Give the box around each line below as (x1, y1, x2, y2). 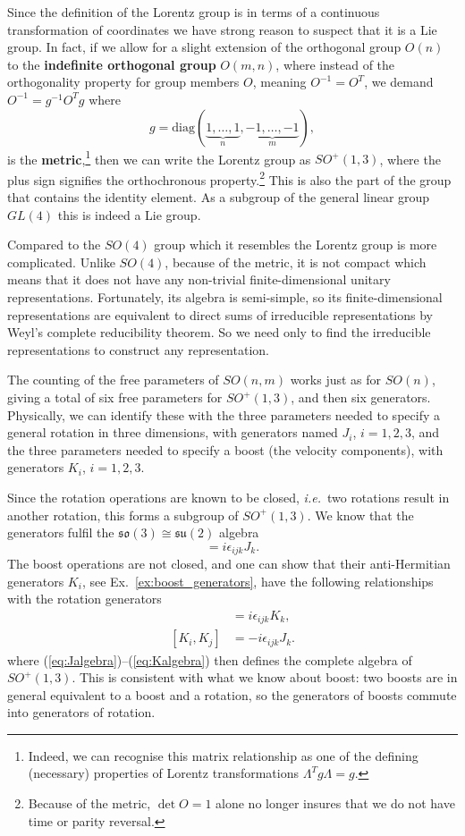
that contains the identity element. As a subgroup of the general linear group (7, 188, 430, 207)
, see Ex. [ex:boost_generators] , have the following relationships (81, 571, 434, 590)
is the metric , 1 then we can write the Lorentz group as (7, 147, 311, 168)
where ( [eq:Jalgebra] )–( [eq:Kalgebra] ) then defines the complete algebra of (7, 650, 412, 669)
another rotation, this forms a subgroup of (7, 505, 239, 524)
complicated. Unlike (7, 252, 115, 271)
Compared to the (7, 235, 101, 254)
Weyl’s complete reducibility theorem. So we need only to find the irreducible (7, 323, 431, 342)
